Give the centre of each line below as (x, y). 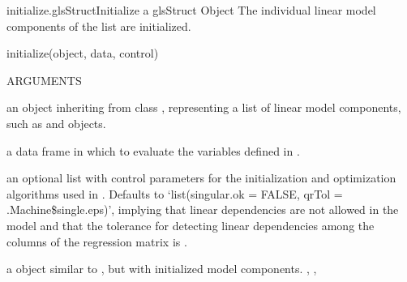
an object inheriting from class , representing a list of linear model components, (204, 107)
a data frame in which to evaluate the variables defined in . (153, 150)
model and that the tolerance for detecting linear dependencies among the (191, 225)
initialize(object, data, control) (83, 53)
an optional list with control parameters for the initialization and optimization (201, 178)
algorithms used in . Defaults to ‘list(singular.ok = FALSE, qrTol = (175, 193)
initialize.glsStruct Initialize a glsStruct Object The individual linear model (191, 10)
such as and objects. (56, 123)
